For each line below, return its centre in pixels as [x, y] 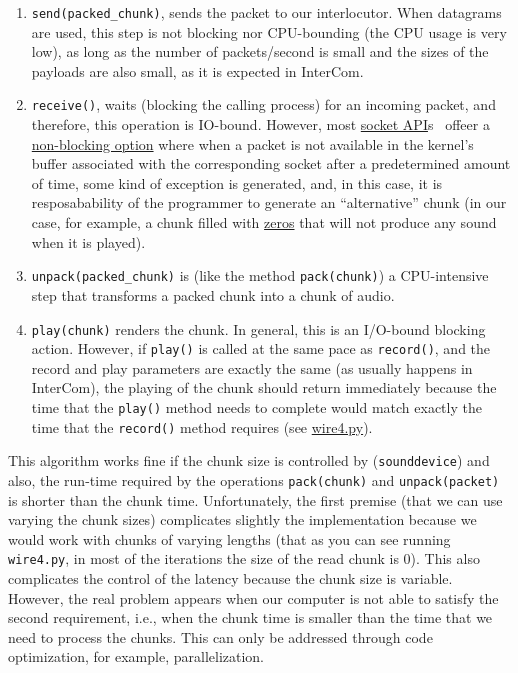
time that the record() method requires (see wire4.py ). [202, 426]
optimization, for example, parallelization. [136, 656]
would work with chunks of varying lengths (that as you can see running [229, 538]
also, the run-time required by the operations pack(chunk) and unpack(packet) [254, 479]
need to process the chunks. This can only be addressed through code [220, 636]
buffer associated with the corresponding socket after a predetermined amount [271, 163]
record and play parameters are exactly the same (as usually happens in [252, 367]
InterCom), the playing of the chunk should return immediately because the [264, 387]
